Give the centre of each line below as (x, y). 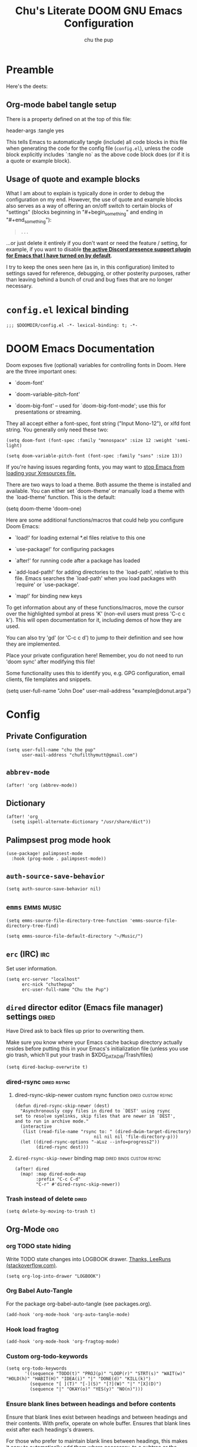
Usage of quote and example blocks (73, 179)
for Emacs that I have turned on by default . (59, 256)
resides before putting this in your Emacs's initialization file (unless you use (97, 1049)
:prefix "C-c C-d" (59, 1179)
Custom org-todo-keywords (47, 1357)
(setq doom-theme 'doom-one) (44, 508)
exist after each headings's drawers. (50, 1429)
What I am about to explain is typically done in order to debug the (85, 194)
